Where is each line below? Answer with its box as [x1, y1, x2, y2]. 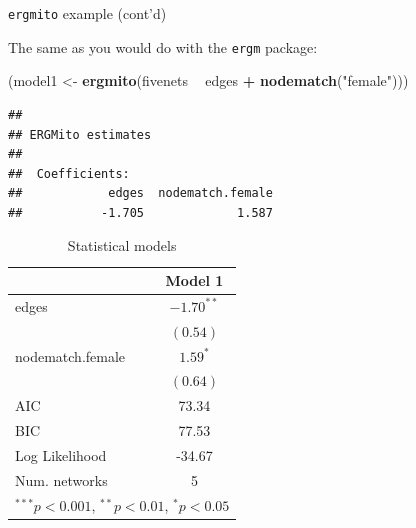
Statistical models [67, 235, 177, 256]
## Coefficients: [8, 166, 130, 181]
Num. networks [15, 469, 108, 490]
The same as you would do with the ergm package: [8, 36, 318, 57]
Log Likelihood [15, 444, 107, 465]
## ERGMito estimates [8, 127, 152, 142]
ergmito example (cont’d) [8, 3, 167, 23]
